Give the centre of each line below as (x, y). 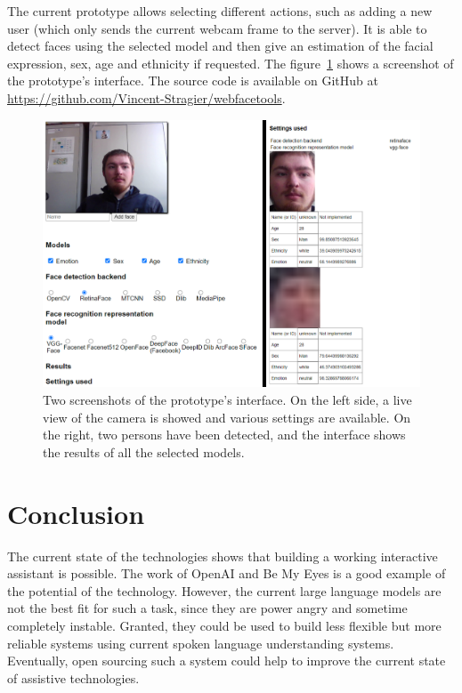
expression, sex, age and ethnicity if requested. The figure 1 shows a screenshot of (231, 63)
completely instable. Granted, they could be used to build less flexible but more (224, 625)
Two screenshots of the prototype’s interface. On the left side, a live (227, 400)
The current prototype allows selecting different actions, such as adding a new (220, 11)
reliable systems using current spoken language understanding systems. (201, 643)
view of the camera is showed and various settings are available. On (227, 417)
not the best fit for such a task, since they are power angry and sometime (207, 608)
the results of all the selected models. (144, 451)
